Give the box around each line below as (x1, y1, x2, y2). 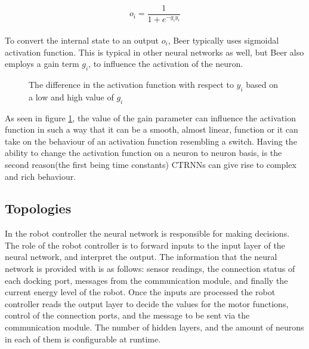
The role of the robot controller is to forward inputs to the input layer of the (5, 238, 285, 251)
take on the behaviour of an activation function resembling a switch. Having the (5, 134, 297, 147)
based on (246, 78, 279, 90)
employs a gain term (5, 57, 79, 70)
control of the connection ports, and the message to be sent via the (5, 309, 250, 322)
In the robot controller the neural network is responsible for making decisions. (5, 227, 290, 240)
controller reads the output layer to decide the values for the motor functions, (5, 297, 289, 310)
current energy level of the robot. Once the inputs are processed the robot (5, 286, 276, 298)
